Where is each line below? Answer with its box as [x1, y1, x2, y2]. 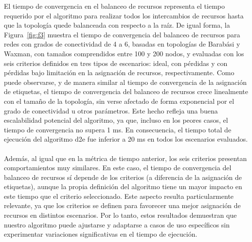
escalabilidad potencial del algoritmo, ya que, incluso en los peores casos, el [4, 115, 228, 125]
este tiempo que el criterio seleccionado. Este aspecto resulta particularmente [4, 191, 234, 201]
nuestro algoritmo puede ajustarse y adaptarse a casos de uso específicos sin [4, 219, 230, 229]
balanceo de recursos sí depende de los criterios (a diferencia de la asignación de [4, 172, 242, 182]
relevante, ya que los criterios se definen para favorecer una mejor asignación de [4, 200, 241, 210]
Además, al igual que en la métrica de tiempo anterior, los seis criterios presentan [4, 153, 247, 163]
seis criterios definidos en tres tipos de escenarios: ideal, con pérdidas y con [4, 58, 228, 68]
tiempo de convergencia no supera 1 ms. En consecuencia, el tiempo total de [4, 124, 232, 134]
